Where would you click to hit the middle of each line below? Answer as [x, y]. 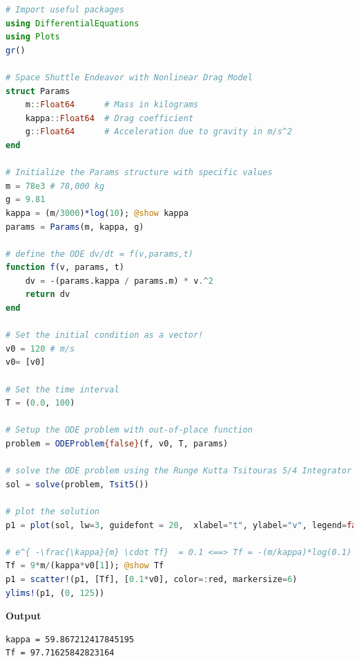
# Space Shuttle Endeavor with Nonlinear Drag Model [129, 77]
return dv [48, 295]
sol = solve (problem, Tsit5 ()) [77, 484]
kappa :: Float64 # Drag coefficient [109, 118]
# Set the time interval [62, 389]
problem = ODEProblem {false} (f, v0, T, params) [117, 444]
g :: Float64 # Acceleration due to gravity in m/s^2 [159, 132]
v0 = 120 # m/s [40, 348]
